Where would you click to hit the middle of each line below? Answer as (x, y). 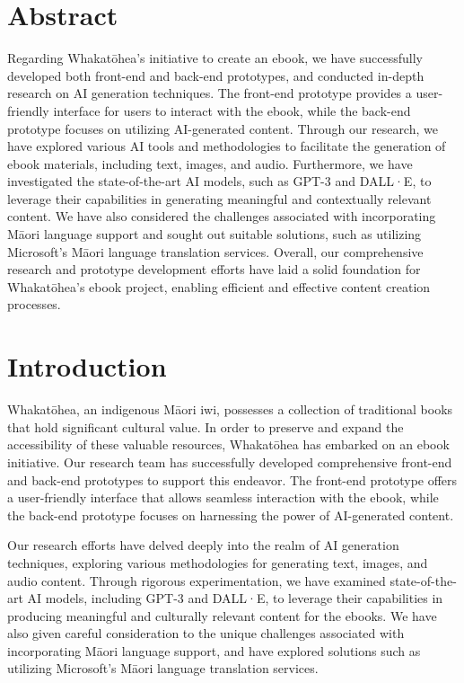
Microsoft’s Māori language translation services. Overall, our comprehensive (215, 251)
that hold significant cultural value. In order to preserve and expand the (206, 426)
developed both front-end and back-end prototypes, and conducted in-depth (216, 75)
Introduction (87, 366)
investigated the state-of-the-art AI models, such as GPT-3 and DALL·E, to (219, 181)
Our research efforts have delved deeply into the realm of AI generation (203, 545)
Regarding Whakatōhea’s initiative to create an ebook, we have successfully (215, 58)
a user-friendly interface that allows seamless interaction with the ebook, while (223, 497)
